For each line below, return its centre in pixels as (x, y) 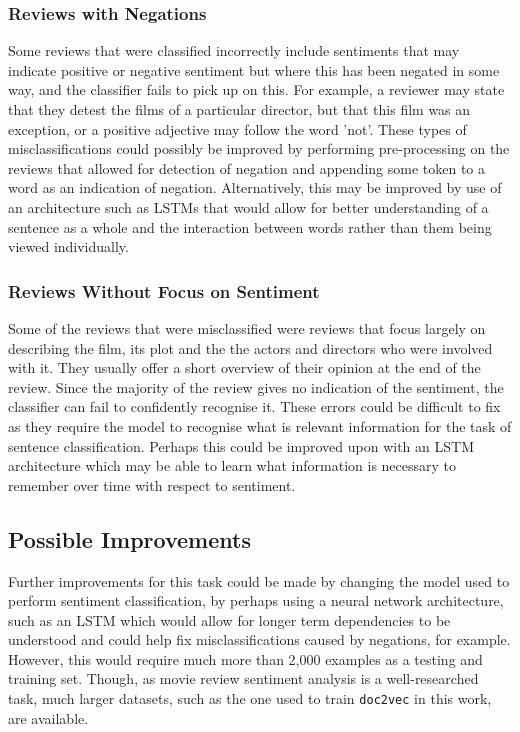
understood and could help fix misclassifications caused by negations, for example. (259, 639)
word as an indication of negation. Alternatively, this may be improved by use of (255, 187)
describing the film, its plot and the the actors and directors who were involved (250, 347)
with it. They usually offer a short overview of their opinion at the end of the (244, 367)
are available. (48, 717)
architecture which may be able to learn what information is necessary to (232, 465)
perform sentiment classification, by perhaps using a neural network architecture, (256, 600)
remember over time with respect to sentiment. (152, 484)
